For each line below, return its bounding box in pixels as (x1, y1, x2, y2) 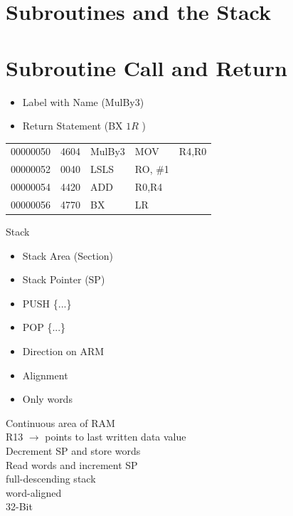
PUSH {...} (22, 295, 72, 310)
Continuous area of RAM (6, 415, 115, 430)
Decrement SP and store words (6, 443, 141, 458)
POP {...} (22, 320, 66, 335)
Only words (22, 391, 73, 406)
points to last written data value (45, 429, 186, 444)
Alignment (22, 367, 68, 382)
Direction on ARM (22, 344, 105, 359)
